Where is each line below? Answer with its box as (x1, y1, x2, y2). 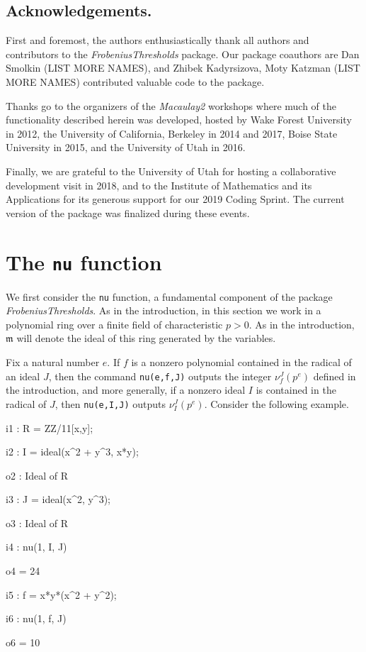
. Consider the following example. (204, 396, 349, 411)
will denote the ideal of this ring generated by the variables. (16, 331, 276, 346)
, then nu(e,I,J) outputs (55, 396, 166, 411)
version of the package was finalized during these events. (6, 205, 250, 220)
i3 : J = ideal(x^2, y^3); (6, 492, 110, 507)
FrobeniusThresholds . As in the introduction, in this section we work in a (6, 303, 321, 318)
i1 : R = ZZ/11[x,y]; (6, 420, 93, 435)
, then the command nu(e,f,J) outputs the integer (48, 368, 272, 383)
